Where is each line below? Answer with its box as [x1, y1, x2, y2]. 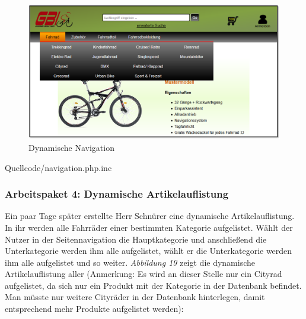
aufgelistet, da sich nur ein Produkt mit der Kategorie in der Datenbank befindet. [5, 279, 302, 291]
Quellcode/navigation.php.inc [5, 161, 112, 173]
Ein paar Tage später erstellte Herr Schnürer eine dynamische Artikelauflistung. [5, 210, 295, 222]
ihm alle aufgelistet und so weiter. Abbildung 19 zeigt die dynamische [5, 256, 256, 268]
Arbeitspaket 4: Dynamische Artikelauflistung [5, 186, 229, 201]
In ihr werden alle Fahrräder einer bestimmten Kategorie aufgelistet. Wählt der [5, 221, 293, 233]
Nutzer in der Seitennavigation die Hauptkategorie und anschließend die [5, 233, 267, 245]
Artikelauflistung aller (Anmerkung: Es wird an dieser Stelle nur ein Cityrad [5, 268, 282, 280]
